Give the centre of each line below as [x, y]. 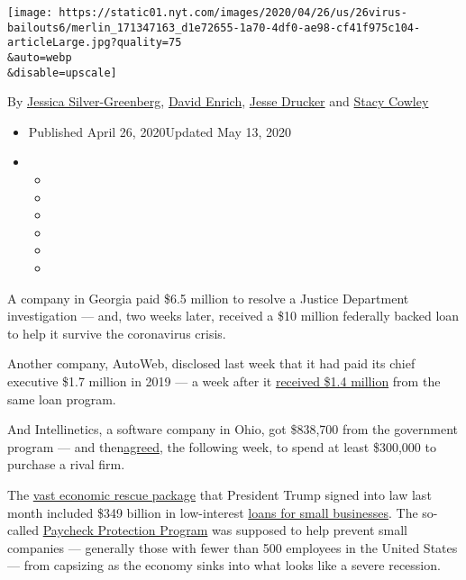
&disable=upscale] [62, 72]
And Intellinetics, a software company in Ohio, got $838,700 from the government [233, 429]
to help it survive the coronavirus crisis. [117, 333]
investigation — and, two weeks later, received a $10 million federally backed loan [233, 316]
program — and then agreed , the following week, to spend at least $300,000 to [222, 446]
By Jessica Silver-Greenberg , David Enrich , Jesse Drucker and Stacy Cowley [218, 101]
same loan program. [62, 399]
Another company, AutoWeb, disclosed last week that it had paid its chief [211, 363]
